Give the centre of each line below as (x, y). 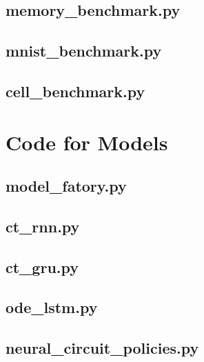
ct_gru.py (42, 267)
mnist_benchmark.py (84, 51)
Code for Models (87, 142)
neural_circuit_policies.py (102, 348)
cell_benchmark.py (75, 91)
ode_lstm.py (52, 307)
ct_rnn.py (43, 226)
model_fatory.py (66, 186)
